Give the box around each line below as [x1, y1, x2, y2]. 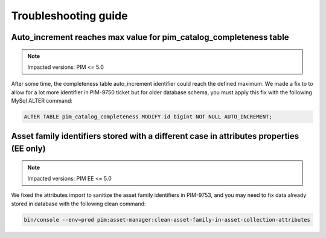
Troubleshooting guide [11, 9, 128, 22]
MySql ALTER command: [11, 97, 72, 105]
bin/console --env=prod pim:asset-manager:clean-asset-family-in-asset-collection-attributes [24, 216, 311, 223]
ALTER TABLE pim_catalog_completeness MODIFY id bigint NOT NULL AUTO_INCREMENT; [24, 114, 273, 120]
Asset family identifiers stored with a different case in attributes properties [11, 130, 299, 141]
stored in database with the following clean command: [11, 200, 146, 207]
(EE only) [11, 144, 46, 154]
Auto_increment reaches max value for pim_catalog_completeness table [11, 32, 289, 42]
